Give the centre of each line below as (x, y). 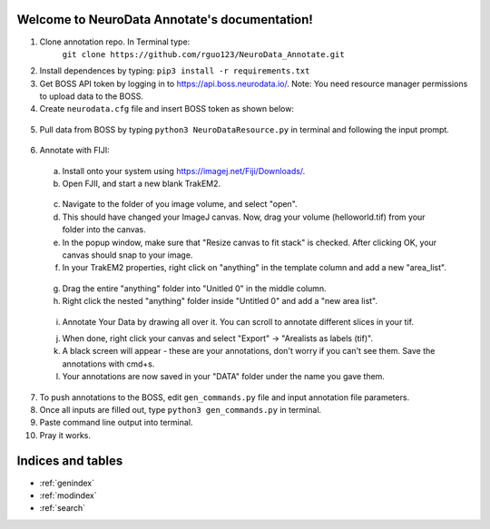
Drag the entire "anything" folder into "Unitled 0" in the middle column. (194, 288)
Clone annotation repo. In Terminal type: (115, 42)
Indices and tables (70, 461)
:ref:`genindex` (67, 483)
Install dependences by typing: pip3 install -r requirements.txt (175, 71)
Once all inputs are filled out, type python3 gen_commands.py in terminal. (181, 409)
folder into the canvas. (104, 230)
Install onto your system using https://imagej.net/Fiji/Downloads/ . (184, 171)
